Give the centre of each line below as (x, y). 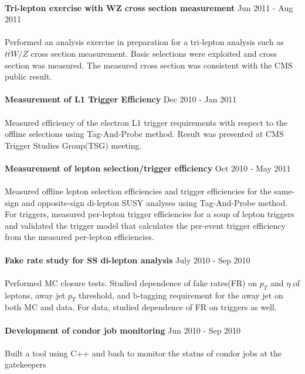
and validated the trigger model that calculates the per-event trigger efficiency (145, 225)
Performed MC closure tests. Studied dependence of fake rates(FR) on (131, 282)
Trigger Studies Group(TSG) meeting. (73, 145)
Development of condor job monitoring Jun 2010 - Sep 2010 (123, 330)
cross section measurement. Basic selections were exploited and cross (154, 53)
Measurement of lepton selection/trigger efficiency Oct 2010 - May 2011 (148, 168)
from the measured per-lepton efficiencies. (79, 237)
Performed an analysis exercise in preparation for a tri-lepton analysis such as (144, 42)
